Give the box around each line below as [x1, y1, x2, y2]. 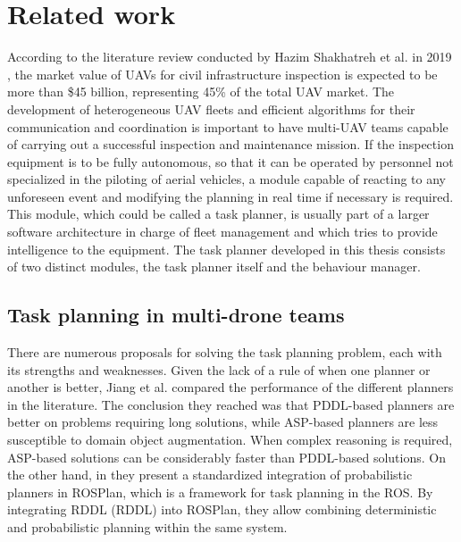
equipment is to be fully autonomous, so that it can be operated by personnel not [7, 152, 454, 171]
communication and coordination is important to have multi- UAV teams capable [7, 117, 448, 136]
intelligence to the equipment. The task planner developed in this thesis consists [7, 239, 446, 258]
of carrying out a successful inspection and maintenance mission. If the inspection [7, 135, 454, 154]
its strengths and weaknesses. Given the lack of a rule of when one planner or [7, 360, 431, 379]
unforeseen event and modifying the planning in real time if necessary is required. [7, 187, 454, 205]
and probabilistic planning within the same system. [7, 517, 288, 536]
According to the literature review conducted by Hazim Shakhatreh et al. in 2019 [7, 47, 452, 66]
